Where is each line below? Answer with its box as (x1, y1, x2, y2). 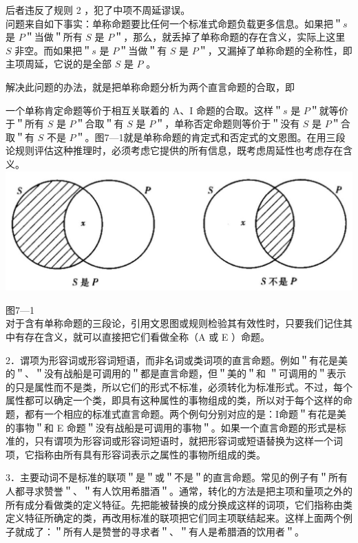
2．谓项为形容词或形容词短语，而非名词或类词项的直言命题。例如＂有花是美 (6, 352, 348, 367)
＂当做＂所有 (24, 30, 83, 44)
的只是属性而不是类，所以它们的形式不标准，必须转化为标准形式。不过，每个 (6, 379, 352, 394)
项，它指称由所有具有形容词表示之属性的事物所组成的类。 (6, 447, 266, 461)
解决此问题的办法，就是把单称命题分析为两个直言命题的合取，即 (6, 79, 295, 94)
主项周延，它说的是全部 (6, 56, 112, 71)
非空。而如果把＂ (14, 43, 92, 57)
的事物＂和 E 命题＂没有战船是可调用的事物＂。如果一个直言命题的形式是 (6, 420, 337, 434)
